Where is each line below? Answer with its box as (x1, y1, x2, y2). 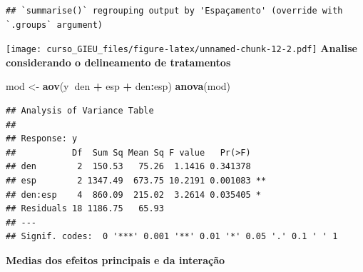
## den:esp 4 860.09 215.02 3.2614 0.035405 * (6, 189, 261, 200)
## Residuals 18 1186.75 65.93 (6, 203, 164, 214)
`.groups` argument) (6, 19, 103, 30)
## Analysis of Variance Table (6, 106, 154, 116)
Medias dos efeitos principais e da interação (6, 252, 225, 267)
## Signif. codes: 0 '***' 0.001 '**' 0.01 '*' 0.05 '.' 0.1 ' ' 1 (6, 231, 338, 242)
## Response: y (6, 134, 78, 144)
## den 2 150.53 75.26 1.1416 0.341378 (6, 161, 251, 172)
